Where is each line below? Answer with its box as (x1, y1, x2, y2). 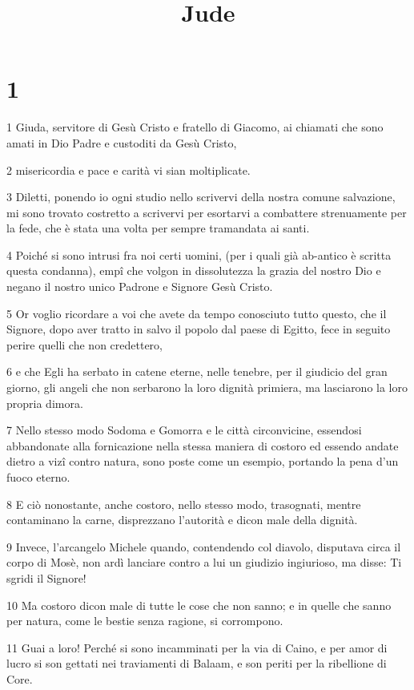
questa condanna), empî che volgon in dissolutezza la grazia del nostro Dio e (6, 262, 381, 279)
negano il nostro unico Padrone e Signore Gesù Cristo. (6, 278, 273, 295)
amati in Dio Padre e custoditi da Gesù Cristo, (6, 134, 237, 151)
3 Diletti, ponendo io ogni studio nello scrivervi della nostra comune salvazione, (6, 188, 396, 205)
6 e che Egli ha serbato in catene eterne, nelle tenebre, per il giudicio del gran (6, 363, 388, 380)
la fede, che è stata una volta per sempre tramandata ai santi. (6, 220, 310, 236)
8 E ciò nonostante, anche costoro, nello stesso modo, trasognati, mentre (6, 495, 361, 512)
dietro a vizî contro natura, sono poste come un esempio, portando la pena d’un (6, 453, 399, 470)
